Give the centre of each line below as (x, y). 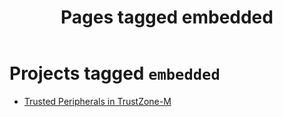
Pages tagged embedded (167, 17)
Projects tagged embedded (115, 73)
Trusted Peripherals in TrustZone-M (97, 101)
